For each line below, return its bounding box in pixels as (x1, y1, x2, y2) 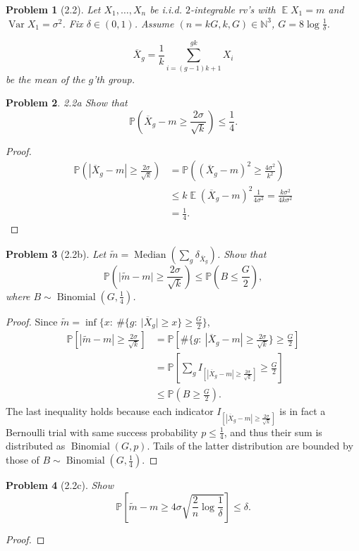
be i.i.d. (150, 2, 183, 16)
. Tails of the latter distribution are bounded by (147, 438, 353, 453)
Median (134, 249, 166, 260)
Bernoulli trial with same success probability (6, 424, 198, 439)
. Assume (134, 16, 174, 30)
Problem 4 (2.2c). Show (6, 478, 114, 493)
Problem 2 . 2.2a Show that (6, 95, 128, 110)
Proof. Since (6, 314, 58, 328)
